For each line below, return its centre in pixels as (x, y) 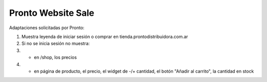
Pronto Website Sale (52, 13)
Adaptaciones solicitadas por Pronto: (47, 28)
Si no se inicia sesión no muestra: (56, 43)
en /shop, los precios (55, 57)
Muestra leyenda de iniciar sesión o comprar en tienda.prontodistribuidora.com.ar (105, 37)
